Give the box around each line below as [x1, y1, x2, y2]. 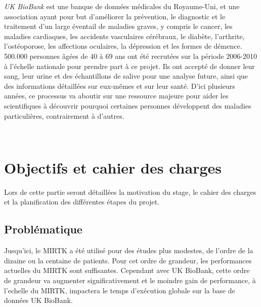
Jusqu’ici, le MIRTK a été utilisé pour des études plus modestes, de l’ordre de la [4, 245, 253, 256]
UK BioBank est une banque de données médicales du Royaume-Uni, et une [4, 1, 240, 11]
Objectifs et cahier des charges [4, 157, 222, 178]
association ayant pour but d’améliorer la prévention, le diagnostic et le [4, 11, 226, 21]
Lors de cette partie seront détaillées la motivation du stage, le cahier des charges [4, 186, 256, 197]
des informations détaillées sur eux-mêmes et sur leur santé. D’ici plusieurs [4, 80, 235, 91]
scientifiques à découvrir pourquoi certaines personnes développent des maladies [4, 100, 251, 111]
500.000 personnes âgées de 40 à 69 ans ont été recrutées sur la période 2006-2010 [4, 50, 257, 61]
